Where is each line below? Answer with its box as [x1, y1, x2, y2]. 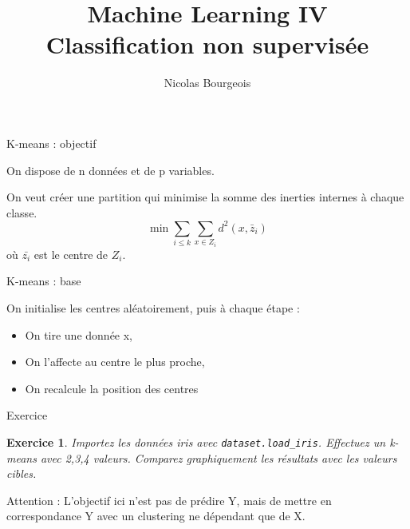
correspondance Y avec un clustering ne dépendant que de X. [6, 507, 306, 524]
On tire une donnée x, [25, 326, 133, 343]
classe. [6, 204, 37, 221]
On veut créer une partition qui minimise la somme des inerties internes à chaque [6, 189, 404, 205]
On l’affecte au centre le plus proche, [25, 353, 205, 370]
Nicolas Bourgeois [164, 74, 251, 91]
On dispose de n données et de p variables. [6, 161, 215, 178]
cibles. [6, 465, 37, 482]
